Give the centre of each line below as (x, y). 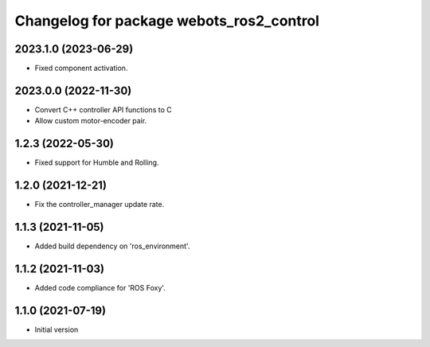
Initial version (57, 329)
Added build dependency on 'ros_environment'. (112, 246)
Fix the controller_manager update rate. (100, 205)
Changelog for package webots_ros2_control (167, 21)
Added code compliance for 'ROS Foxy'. (100, 287)
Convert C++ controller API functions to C (103, 109)
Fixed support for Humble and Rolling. (97, 162)
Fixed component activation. (81, 68)
